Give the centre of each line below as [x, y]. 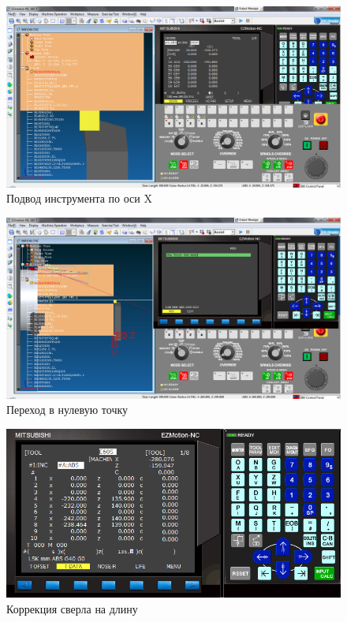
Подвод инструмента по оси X [79, 198]
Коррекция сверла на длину [72, 608]
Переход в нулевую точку [67, 410]
